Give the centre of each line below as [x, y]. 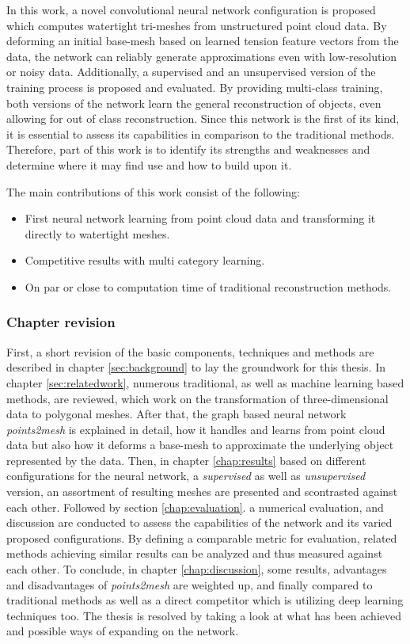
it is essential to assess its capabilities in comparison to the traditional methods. [201, 133]
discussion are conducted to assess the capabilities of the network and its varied [199, 522]
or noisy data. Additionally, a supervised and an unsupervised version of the [191, 72]
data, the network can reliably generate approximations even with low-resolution [202, 56]
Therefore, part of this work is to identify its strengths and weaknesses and [188, 149]
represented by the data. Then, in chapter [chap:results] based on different [186, 460]
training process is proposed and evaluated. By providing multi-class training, [195, 87]
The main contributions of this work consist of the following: [154, 191]
